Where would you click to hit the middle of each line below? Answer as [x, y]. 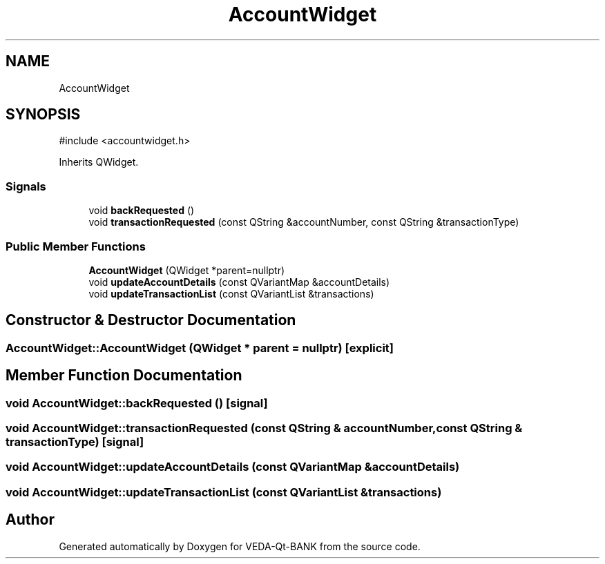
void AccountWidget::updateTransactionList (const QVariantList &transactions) [224, 492]
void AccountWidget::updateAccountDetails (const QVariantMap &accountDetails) [233, 467]
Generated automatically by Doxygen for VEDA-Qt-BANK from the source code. [240, 546]
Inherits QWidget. [99, 162]
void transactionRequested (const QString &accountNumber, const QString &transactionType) [304, 222]
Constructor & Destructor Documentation [151, 320]
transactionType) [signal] [75, 442]
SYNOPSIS [43, 115]
